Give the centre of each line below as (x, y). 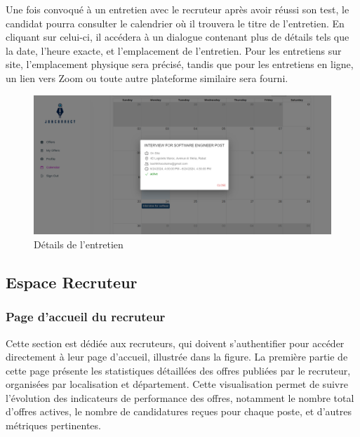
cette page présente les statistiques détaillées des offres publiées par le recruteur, (178, 370)
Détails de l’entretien (79, 244)
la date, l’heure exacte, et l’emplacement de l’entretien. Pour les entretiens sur (174, 50)
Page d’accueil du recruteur (86, 317)
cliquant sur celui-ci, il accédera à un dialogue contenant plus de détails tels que (178, 37)
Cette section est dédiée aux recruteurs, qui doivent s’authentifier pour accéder (175, 343)
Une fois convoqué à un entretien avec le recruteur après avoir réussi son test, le (178, 9)
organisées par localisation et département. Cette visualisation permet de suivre (177, 384)
